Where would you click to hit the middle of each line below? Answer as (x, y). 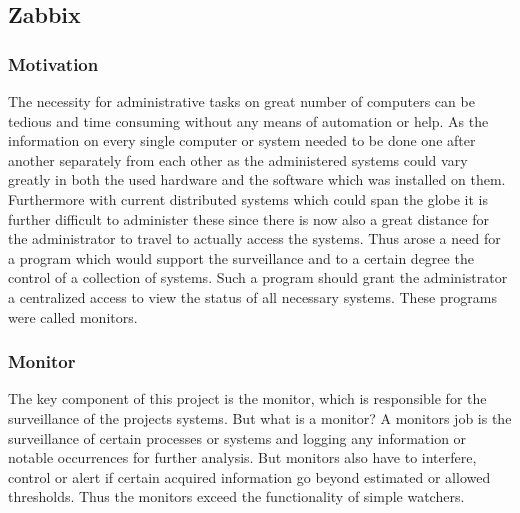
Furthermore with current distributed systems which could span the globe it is (248, 198)
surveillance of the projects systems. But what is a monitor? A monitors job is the (260, 417)
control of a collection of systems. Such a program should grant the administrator (258, 277)
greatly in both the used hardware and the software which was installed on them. (257, 179)
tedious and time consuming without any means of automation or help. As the (248, 120)
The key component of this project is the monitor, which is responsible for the (247, 398)
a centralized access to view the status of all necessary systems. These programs (252, 296)
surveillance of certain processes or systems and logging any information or (237, 437)
